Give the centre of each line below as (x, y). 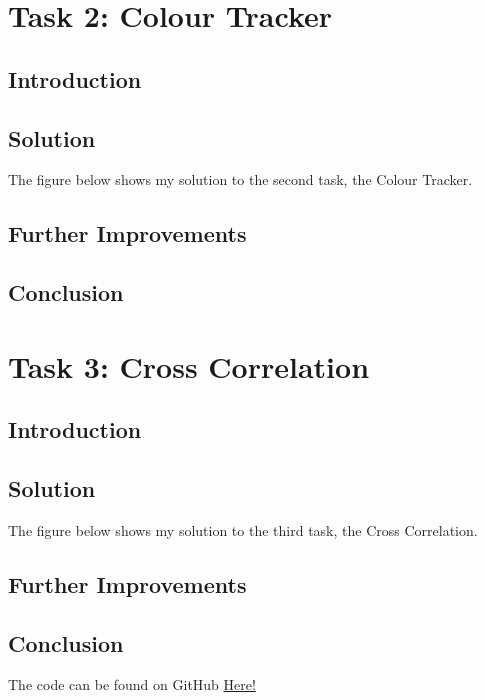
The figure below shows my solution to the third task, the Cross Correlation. (243, 529)
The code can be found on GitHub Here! (132, 684)
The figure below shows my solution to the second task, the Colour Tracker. (240, 179)
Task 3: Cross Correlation (189, 365)
